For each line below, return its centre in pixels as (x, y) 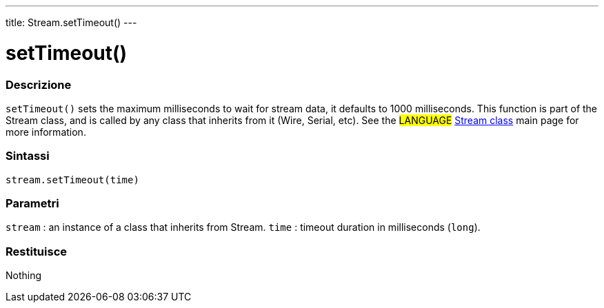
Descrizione (39, 84)
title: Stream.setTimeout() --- (71, 22)
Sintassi (28, 156)
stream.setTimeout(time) (72, 179)
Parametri (32, 203)
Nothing (24, 276)
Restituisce (37, 251)
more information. (46, 132)
